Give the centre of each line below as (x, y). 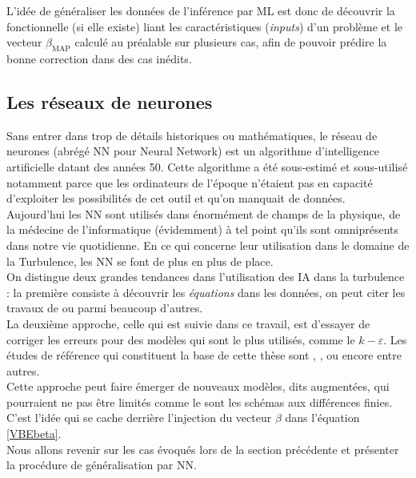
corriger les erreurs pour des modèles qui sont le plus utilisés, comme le (181, 339)
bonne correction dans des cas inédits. (99, 58)
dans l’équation (322, 418)
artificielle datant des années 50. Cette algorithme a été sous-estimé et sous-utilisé (207, 166)
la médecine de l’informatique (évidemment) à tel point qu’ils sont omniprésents (202, 229)
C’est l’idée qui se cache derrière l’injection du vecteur (139, 418)
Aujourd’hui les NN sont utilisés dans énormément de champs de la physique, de (204, 213)
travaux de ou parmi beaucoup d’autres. (105, 308)
